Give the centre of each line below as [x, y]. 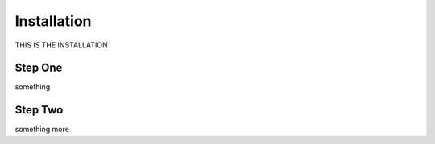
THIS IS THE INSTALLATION [61, 45]
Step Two [39, 110]
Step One [39, 68]
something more [42, 130]
